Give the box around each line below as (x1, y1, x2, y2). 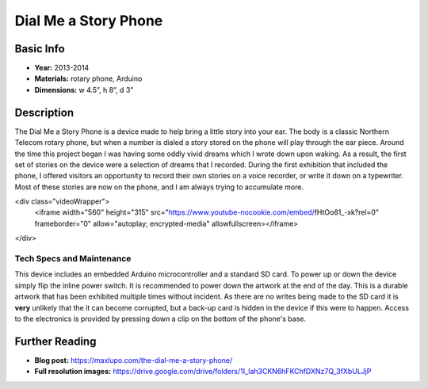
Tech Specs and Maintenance (14, 254, 132, 265)
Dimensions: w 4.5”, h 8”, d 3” (34, 85, 134, 94)
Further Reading (14, 334, 97, 348)
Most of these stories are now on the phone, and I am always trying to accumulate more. (14, 182, 304, 192)
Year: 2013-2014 (34, 63, 90, 73)
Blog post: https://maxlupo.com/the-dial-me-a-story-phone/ (34, 355, 233, 364)
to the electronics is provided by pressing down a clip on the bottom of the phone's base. (14, 314, 307, 323)
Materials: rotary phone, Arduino (34, 74, 143, 83)
